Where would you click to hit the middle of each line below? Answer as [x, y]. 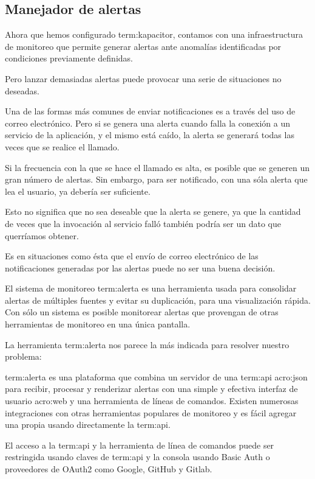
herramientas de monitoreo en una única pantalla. [98, 324]
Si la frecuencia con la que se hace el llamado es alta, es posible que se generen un [157, 167]
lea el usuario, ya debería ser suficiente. [78, 191]
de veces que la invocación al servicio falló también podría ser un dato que [143, 223]
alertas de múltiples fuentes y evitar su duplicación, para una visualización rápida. [158, 300]
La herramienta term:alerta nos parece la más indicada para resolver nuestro [147, 344]
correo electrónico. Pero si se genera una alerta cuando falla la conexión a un [147, 123]
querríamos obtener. [42, 235]
